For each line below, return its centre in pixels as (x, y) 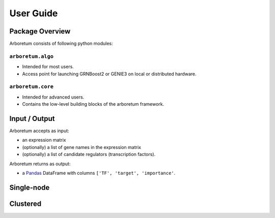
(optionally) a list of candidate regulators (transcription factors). (89, 154)
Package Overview (40, 31)
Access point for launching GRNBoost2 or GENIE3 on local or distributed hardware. (109, 74)
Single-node (30, 187)
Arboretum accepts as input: (39, 131)
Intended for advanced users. (53, 97)
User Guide (34, 13)
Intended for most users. (48, 67)
